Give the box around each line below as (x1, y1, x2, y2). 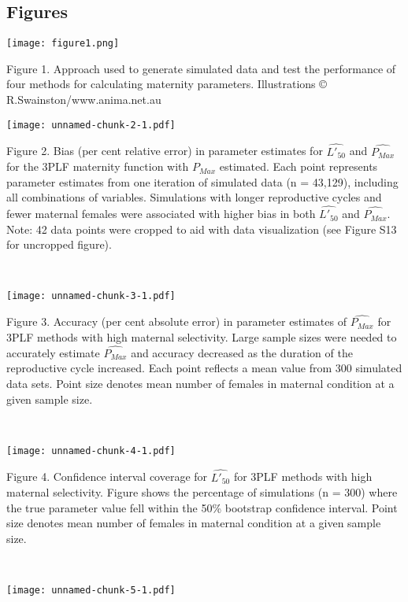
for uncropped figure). (6, 236, 112, 253)
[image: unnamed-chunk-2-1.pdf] (6, 119, 176, 131)
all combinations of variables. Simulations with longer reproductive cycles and (6, 189, 382, 205)
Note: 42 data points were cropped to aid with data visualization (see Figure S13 (6, 220, 397, 237)
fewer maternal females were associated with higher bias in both (6, 205, 316, 222)
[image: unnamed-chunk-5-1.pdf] (6, 585, 176, 596)
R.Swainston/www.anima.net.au (6, 91, 161, 108)
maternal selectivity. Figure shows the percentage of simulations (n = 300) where (6, 484, 398, 500)
